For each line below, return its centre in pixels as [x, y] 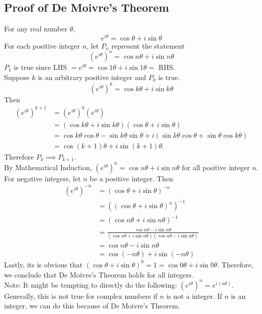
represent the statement [148, 45]
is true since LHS [40, 67]
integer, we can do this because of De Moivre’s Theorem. [92, 306]
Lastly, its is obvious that [43, 264]
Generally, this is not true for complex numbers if [81, 296]
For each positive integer [42, 45]
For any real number [36, 29]
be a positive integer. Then [131, 178]
